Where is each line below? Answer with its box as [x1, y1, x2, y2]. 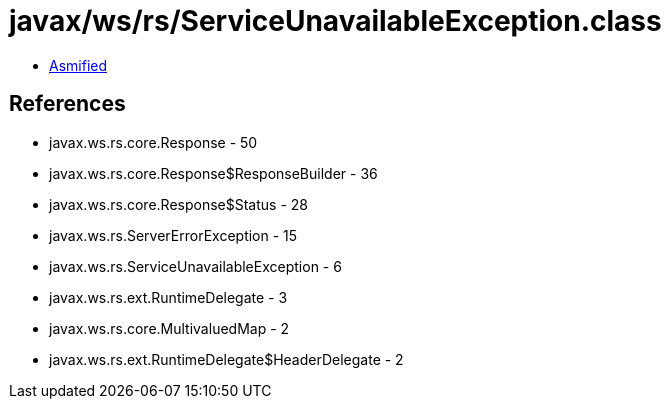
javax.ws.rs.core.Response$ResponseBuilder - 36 [49, 164, 378, 182]
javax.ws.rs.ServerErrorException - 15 [49, 226, 298, 244]
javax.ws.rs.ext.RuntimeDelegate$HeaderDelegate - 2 [49, 350, 404, 368]
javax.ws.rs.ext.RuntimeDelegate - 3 [49, 288, 288, 306]
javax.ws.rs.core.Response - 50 [49, 133, 258, 151]
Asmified [49, 56, 108, 74]
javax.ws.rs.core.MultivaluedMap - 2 [49, 319, 290, 337]
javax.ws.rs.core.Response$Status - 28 [49, 195, 308, 213]
